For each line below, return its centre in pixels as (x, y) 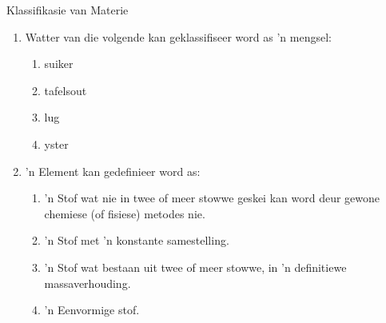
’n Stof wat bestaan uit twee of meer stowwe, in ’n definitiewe (195, 267)
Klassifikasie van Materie (68, 10)
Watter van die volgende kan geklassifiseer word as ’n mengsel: (178, 36)
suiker (59, 64)
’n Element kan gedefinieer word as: (113, 171)
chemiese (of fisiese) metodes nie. (125, 213)
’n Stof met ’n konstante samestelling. (137, 240)
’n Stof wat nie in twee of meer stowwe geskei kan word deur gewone (212, 198)
